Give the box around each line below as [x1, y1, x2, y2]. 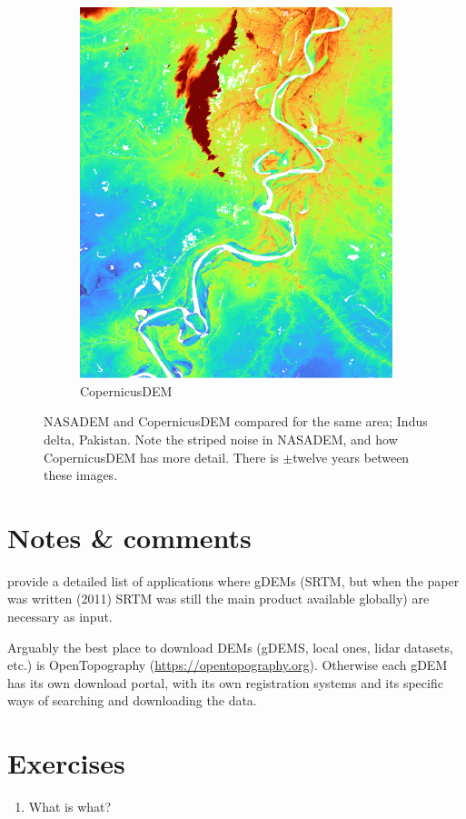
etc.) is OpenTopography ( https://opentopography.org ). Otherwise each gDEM [7, 655, 448, 674]
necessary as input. [7, 607, 113, 626]
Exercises [7, 744, 125, 782]
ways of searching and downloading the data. [7, 691, 257, 710]
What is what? [28, 797, 112, 816]
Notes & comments [7, 518, 252, 555]
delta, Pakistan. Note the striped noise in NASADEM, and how [44, 429, 398, 448]
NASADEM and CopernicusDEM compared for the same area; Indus [44, 412, 428, 431]
